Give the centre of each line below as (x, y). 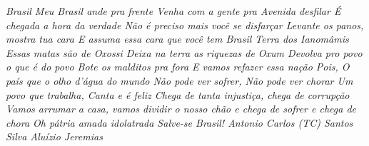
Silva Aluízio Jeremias (54, 136)
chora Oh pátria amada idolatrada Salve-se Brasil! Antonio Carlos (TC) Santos (180, 122)
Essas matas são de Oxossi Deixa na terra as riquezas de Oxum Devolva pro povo (184, 52)
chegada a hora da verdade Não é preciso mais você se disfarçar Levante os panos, (185, 25)
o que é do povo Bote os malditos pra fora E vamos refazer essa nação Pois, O (178, 67)
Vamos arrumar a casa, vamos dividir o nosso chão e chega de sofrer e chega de (181, 109)
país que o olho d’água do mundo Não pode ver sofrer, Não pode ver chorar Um (180, 80)
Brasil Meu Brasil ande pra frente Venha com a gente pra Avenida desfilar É (173, 11)
